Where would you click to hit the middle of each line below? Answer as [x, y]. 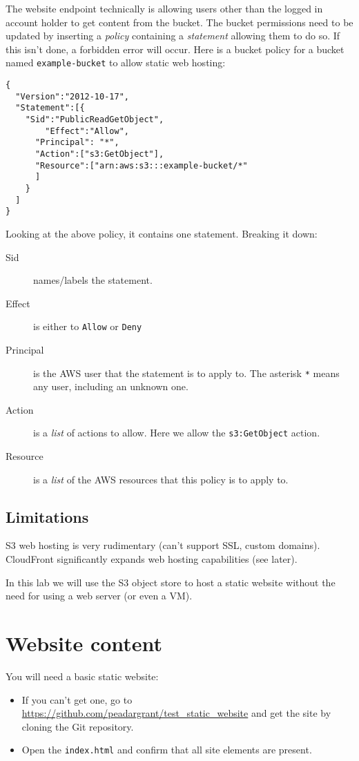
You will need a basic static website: [82, 676]
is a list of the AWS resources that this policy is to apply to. [161, 479]
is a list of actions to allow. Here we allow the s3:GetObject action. [177, 433]
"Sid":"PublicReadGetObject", [95, 119]
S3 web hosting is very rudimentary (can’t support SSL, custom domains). [163, 545]
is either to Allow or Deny [88, 326]
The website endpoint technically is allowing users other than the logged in [164, 8]
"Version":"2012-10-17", [72, 96]
